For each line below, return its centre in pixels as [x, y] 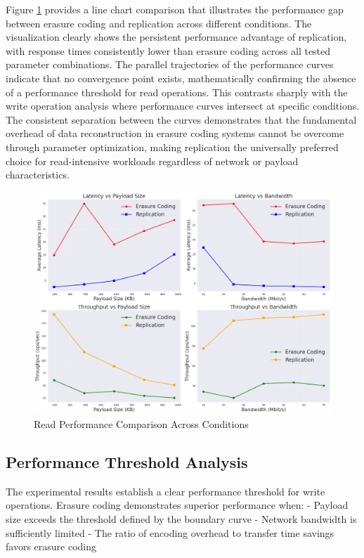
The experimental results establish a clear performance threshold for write [165, 491]
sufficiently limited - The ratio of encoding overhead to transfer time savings [170, 532]
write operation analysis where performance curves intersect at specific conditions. [183, 106]
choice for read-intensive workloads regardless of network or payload [152, 161]
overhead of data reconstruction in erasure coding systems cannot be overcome [175, 133]
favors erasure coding [51, 546]
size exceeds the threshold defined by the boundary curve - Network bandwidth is [181, 519]
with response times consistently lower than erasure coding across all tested [168, 50]
